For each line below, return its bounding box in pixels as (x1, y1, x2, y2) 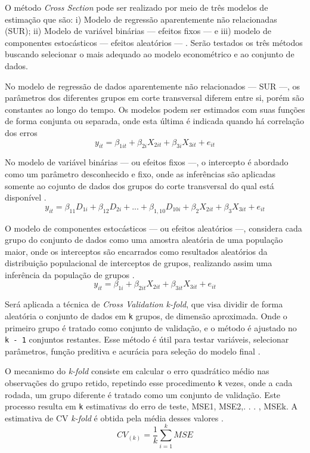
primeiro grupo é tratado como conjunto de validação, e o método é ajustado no (5, 321, 297, 334)
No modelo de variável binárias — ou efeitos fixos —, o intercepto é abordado (5, 156, 289, 168)
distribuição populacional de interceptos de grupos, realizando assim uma (5, 257, 272, 269)
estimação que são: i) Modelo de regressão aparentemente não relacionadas (5, 13, 277, 25)
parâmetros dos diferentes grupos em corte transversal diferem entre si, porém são (5, 91, 304, 104)
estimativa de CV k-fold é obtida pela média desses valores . (5, 411, 224, 424)
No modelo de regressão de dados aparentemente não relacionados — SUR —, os (5, 79, 300, 92)
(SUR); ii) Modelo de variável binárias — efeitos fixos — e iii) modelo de (5, 24, 271, 37)
